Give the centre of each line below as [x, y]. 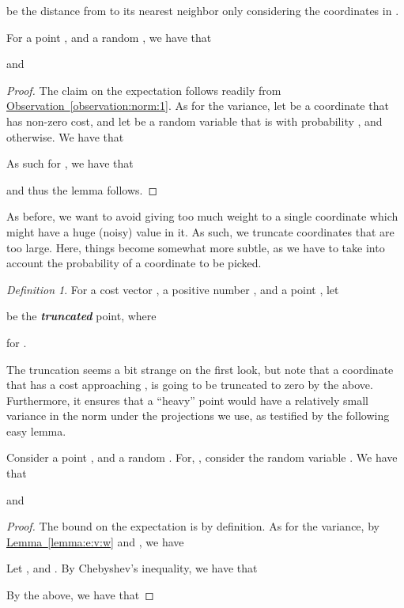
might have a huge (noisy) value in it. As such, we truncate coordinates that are [200, 231]
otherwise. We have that [65, 136]
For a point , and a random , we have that [109, 37]
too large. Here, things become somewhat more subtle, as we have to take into [196, 247]
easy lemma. [36, 431]
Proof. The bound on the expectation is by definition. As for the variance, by [193, 526]
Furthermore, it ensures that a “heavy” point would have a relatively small [187, 400]
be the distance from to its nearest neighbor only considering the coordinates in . [203, 10]
